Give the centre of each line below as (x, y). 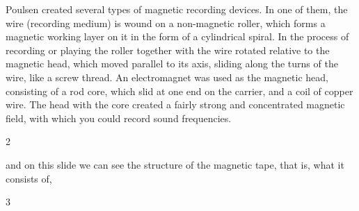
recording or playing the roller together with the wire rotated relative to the (168, 50)
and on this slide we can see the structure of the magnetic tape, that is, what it (175, 164)
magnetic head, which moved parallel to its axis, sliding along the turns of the (172, 64)
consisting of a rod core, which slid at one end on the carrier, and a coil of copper (179, 91)
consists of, (29, 178)
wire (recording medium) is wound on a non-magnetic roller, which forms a (166, 23)
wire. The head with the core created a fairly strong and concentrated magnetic (175, 104)
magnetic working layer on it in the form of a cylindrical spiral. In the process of (177, 36)
